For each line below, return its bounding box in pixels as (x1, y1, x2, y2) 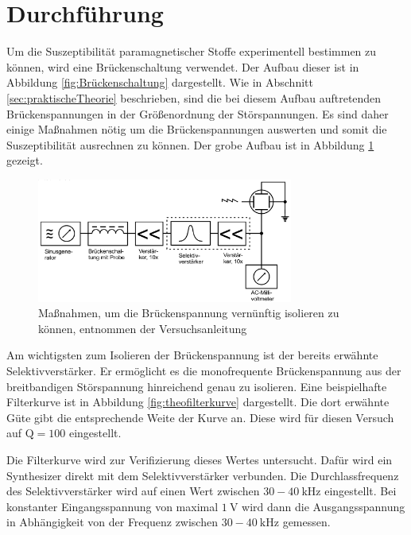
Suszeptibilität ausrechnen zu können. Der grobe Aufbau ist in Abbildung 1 (6, 136, 374, 153)
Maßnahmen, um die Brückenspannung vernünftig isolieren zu (38, 304, 339, 321)
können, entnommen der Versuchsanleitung (38, 320, 247, 336)
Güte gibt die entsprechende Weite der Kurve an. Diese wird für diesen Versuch (6, 409, 394, 425)
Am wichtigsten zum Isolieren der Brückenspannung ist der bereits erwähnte (6, 347, 378, 363)
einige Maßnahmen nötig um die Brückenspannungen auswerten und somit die (6, 121, 387, 138)
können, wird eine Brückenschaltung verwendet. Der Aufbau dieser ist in (6, 58, 359, 75)
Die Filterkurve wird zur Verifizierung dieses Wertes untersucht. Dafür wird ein (6, 452, 393, 467)
